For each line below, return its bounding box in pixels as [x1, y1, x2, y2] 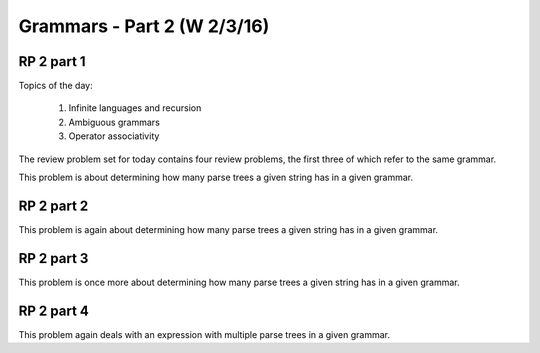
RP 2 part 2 [18, 197, 89, 214]
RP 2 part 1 [18, 53, 86, 70]
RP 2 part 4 [18, 302, 90, 319]
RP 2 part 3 [18, 250, 89, 267]
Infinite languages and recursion [68, 102, 202, 114]
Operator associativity [68, 130, 160, 142]
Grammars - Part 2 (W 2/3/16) [18, 15, 270, 37]
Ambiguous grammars [68, 116, 160, 128]
